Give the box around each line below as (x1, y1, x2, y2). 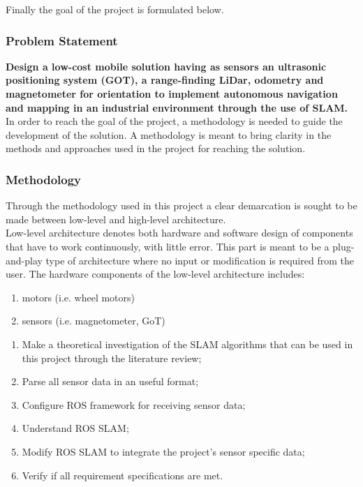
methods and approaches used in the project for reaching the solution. (6, 141, 306, 156)
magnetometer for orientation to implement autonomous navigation (6, 87, 338, 100)
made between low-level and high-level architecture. (6, 211, 226, 226)
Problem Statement (6, 31, 118, 49)
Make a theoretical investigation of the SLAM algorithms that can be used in (22, 336, 353, 351)
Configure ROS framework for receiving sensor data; (22, 397, 246, 412)
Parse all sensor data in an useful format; (22, 374, 199, 389)
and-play (6, 253, 43, 267)
